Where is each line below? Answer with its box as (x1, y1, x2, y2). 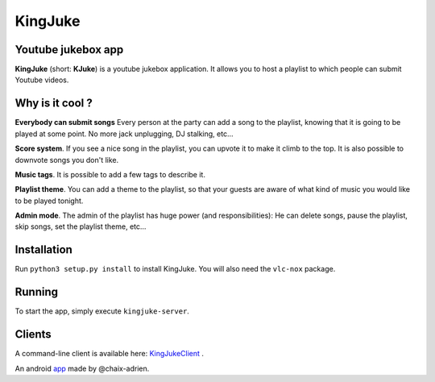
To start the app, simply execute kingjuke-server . (14, 306, 189, 316)
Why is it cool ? (14, 97, 93, 110)
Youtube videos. (14, 75, 69, 85)
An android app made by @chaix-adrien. (14, 363, 150, 373)
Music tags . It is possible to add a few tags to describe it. (14, 169, 205, 179)
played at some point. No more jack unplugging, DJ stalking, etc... (14, 129, 234, 139)
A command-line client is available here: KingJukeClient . (14, 349, 205, 359)
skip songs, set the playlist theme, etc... (14, 222, 147, 231)
